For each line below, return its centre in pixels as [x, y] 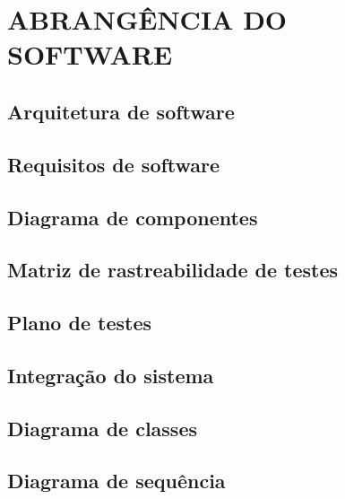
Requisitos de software [114, 164]
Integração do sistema [111, 375]
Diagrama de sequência [116, 481]
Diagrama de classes [102, 428]
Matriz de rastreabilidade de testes [173, 270]
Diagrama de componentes [133, 217]
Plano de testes [79, 323]
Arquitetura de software [121, 111]
